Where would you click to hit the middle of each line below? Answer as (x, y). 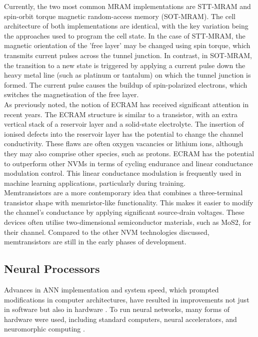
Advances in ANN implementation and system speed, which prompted (111, 290)
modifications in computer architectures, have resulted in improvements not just (127, 299)
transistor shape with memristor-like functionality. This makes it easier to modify (129, 202)
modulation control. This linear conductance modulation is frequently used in (123, 173)
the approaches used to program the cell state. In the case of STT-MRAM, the (125, 35)
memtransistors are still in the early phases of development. (95, 242)
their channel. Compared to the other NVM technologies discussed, (107, 232)
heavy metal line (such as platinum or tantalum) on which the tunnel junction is (127, 75)
